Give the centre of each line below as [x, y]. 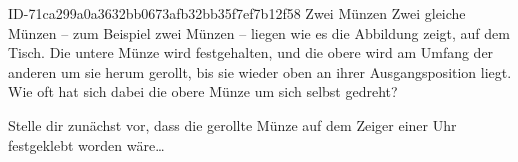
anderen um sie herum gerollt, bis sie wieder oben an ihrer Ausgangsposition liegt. [260, 71]
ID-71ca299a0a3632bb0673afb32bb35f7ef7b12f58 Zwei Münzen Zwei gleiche [237, 13]
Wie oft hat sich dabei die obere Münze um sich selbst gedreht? [203, 91]
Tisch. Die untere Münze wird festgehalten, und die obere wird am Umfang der [251, 52]
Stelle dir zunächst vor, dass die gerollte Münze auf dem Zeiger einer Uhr [232, 124]
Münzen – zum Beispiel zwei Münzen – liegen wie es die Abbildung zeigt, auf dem [259, 32]
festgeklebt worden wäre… [86, 144]
